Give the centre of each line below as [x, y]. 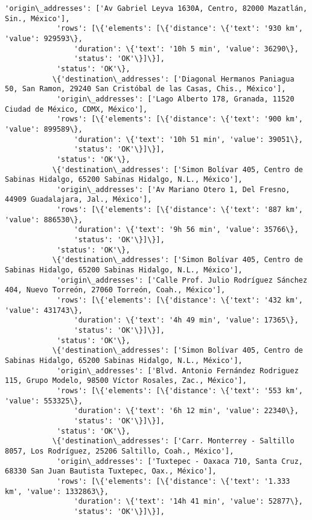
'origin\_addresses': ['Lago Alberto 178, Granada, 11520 [175, 99]
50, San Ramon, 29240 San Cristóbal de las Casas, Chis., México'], [145, 89]
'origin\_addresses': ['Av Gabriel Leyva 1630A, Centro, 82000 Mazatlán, [156, 8]
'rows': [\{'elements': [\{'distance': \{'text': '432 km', [180, 300]
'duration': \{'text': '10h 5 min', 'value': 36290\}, [186, 49]
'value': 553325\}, [44, 401]
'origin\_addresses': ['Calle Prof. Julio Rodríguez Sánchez [182, 280]
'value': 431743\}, [44, 310]
